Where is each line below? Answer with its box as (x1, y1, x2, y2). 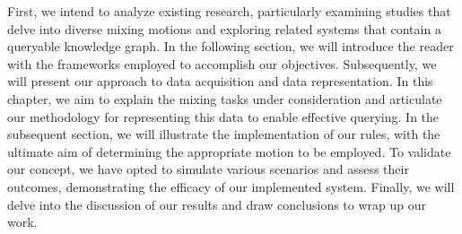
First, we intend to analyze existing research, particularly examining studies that (7, 2, 451, 20)
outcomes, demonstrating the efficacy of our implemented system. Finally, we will (7, 177, 455, 195)
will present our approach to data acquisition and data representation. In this (7, 72, 433, 91)
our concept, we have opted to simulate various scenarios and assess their (7, 160, 409, 178)
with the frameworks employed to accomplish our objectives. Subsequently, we (7, 54, 437, 73)
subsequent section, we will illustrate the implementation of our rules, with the (7, 125, 440, 143)
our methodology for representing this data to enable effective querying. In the (7, 107, 440, 126)
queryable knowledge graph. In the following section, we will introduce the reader (7, 37, 454, 56)
